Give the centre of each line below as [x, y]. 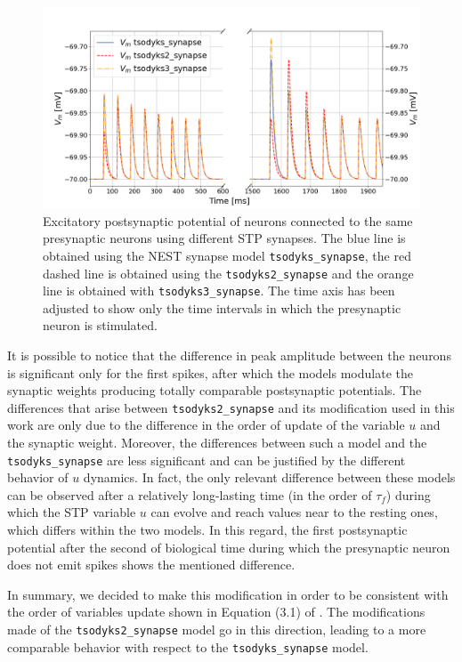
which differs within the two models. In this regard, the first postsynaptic [207, 530]
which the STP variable [72, 512]
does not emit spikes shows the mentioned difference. [151, 565]
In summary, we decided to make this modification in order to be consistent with [228, 594]
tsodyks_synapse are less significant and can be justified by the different [207, 460]
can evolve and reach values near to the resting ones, [294, 512]
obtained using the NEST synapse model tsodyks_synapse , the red [227, 255]
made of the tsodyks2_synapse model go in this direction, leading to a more [217, 630]
